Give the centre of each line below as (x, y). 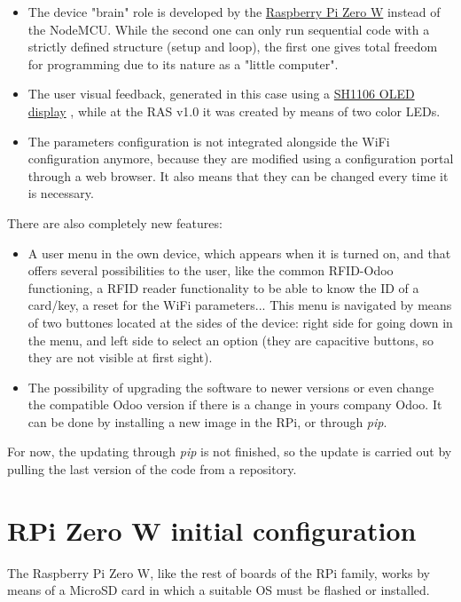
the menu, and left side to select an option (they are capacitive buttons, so (231, 340)
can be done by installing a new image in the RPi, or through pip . (207, 421)
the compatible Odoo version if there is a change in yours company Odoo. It (235, 404)
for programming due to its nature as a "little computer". (183, 63)
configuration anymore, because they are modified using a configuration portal (241, 158)
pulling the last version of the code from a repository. (152, 469)
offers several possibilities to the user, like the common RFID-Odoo (211, 270)
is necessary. (61, 193)
